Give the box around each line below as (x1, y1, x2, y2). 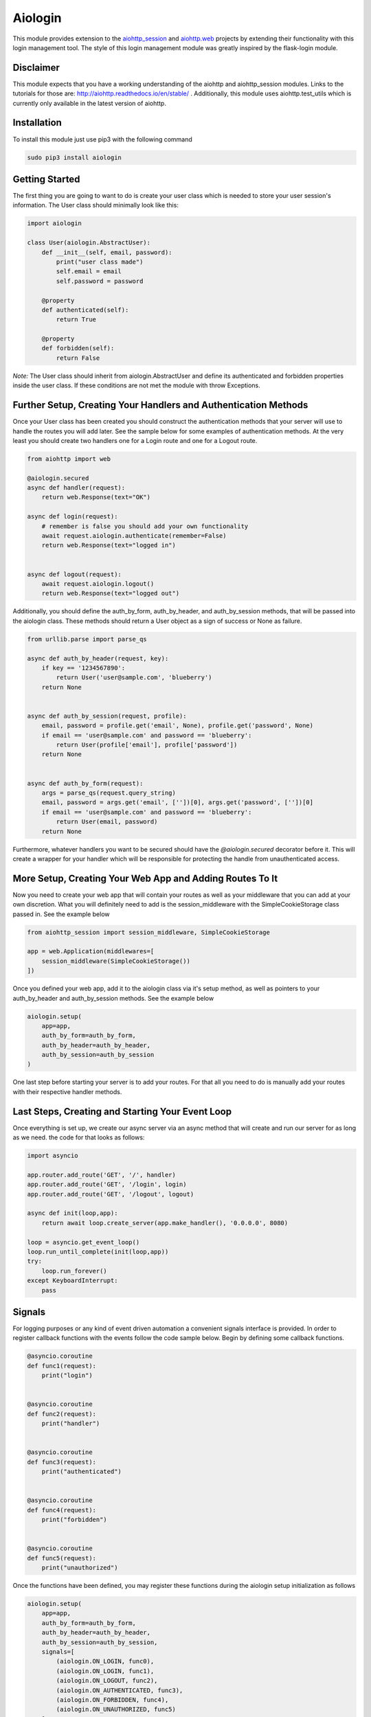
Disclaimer (12, 62, 60, 73)
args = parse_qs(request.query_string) (41, 788, 177, 797)
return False (56, 354, 100, 362)
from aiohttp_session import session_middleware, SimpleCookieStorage (27, 928, 271, 936)
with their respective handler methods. (12, 1087, 122, 1095)
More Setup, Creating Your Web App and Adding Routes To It (12, 872, 278, 884)
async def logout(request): (27, 570, 122, 578)
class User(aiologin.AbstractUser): (27, 239, 151, 247)
